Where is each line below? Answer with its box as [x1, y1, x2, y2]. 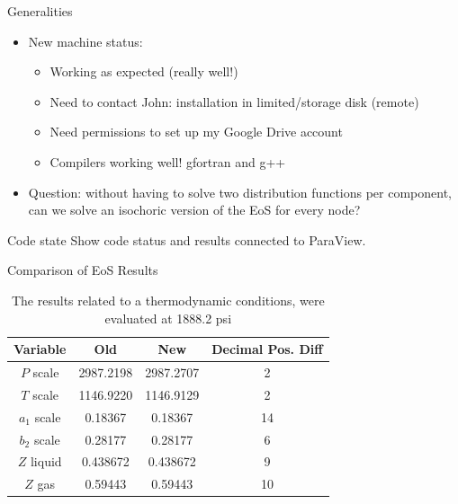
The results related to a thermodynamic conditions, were [11, 290, 325, 309]
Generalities [7, 2, 73, 20]
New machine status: [28, 31, 143, 50]
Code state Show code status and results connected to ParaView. [7, 230, 366, 249]
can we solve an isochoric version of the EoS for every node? [28, 200, 361, 219]
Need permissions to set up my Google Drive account [49, 122, 343, 141]
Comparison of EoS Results [7, 261, 158, 279]
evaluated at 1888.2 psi [104, 308, 232, 327]
